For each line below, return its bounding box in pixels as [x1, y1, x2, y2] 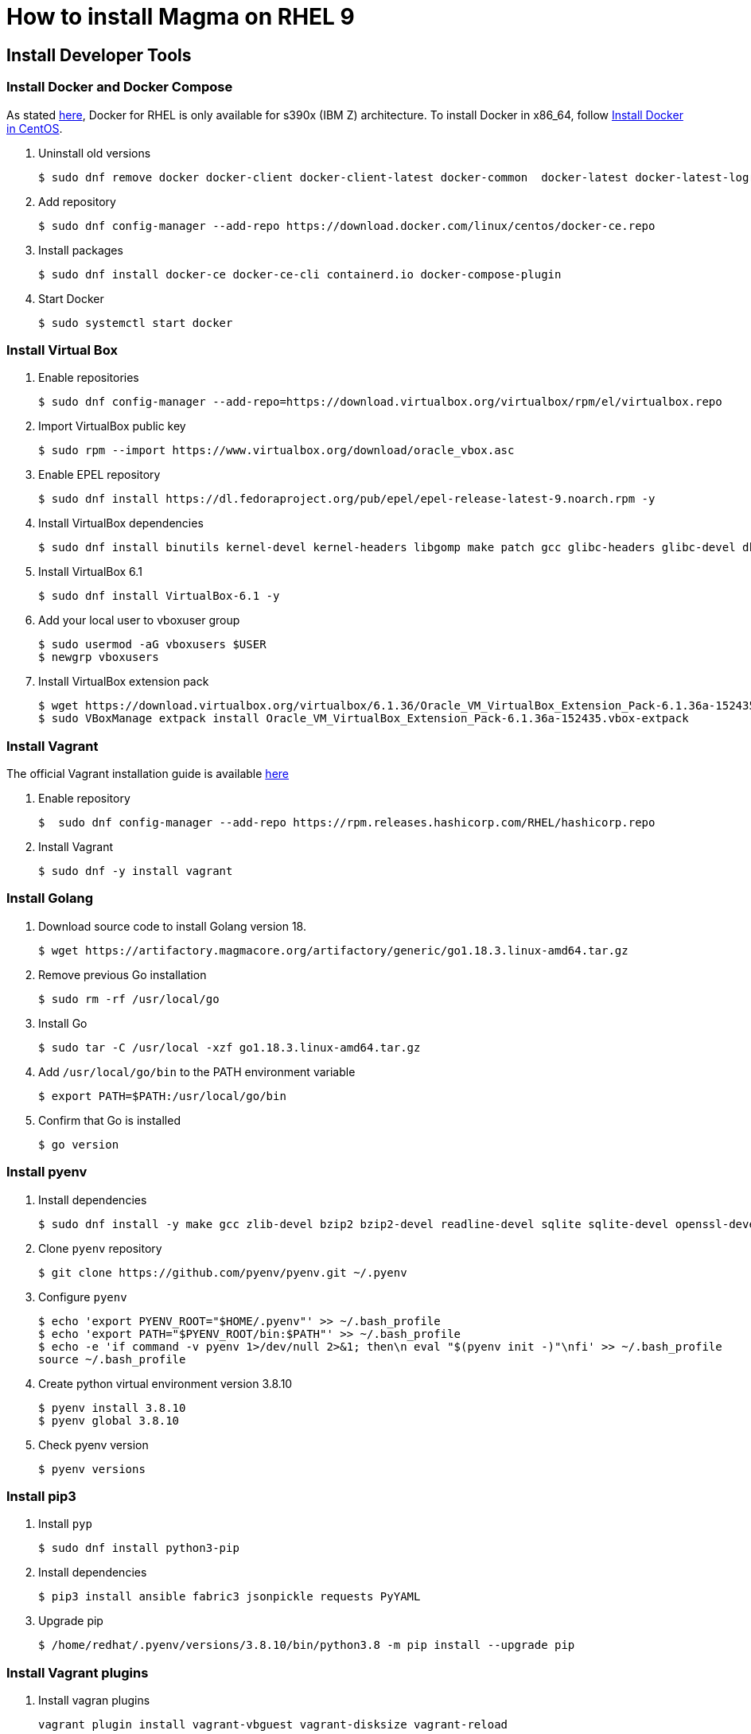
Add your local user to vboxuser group [38, 613, 240, 628]
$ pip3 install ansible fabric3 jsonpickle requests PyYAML [38, 1590, 421, 1604]
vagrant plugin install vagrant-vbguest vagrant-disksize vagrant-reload [38, 1718, 508, 1732]
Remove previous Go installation [38, 967, 207, 982]
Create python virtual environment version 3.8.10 [38, 1376, 293, 1390]
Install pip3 [6, 1487, 76, 1504]
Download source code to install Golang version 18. [38, 919, 306, 933]
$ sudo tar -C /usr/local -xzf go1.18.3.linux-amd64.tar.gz [38, 1040, 421, 1054]
